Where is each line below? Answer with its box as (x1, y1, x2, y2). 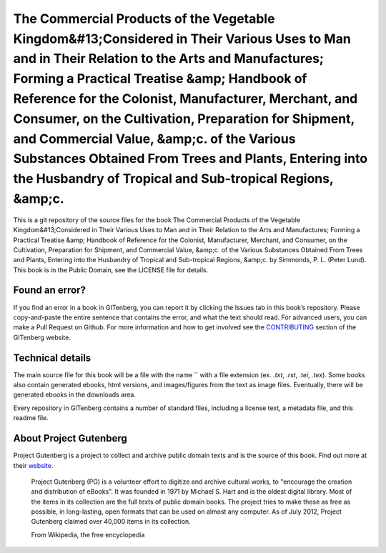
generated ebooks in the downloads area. (13, 390, 136, 399)
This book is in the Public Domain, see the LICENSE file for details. (13, 265, 209, 274)
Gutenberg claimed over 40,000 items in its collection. (31, 517, 191, 526)
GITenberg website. (13, 333, 71, 342)
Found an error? (13, 284, 86, 297)
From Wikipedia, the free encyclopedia (31, 530, 145, 539)
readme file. (13, 414, 49, 422)
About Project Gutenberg (13, 432, 128, 444)
